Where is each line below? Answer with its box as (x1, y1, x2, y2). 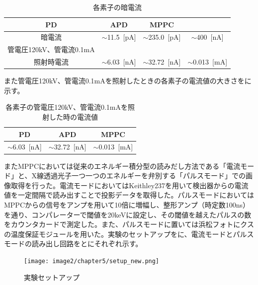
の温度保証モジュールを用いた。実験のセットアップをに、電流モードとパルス (4, 228, 254, 239)
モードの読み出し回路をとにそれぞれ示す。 (4, 238, 143, 249)
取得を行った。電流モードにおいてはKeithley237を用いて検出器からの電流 (10, 180, 249, 190)
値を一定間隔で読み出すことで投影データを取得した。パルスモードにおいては (4, 190, 254, 200)
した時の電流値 (49, 112, 98, 122)
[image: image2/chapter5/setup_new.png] (24, 257, 160, 265)
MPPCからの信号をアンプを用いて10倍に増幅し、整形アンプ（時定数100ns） (4, 199, 250, 210)
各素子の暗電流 (93, 2, 142, 12)
